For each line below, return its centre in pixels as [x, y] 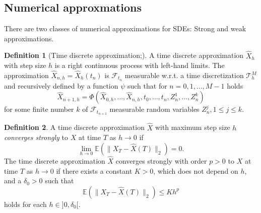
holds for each [25, 204]
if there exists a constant [94, 170]
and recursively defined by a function [61, 85]
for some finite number [39, 109]
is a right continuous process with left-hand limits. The [140, 65]
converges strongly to [36, 137]
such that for [147, 85]
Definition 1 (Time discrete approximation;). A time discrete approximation [124, 55]
